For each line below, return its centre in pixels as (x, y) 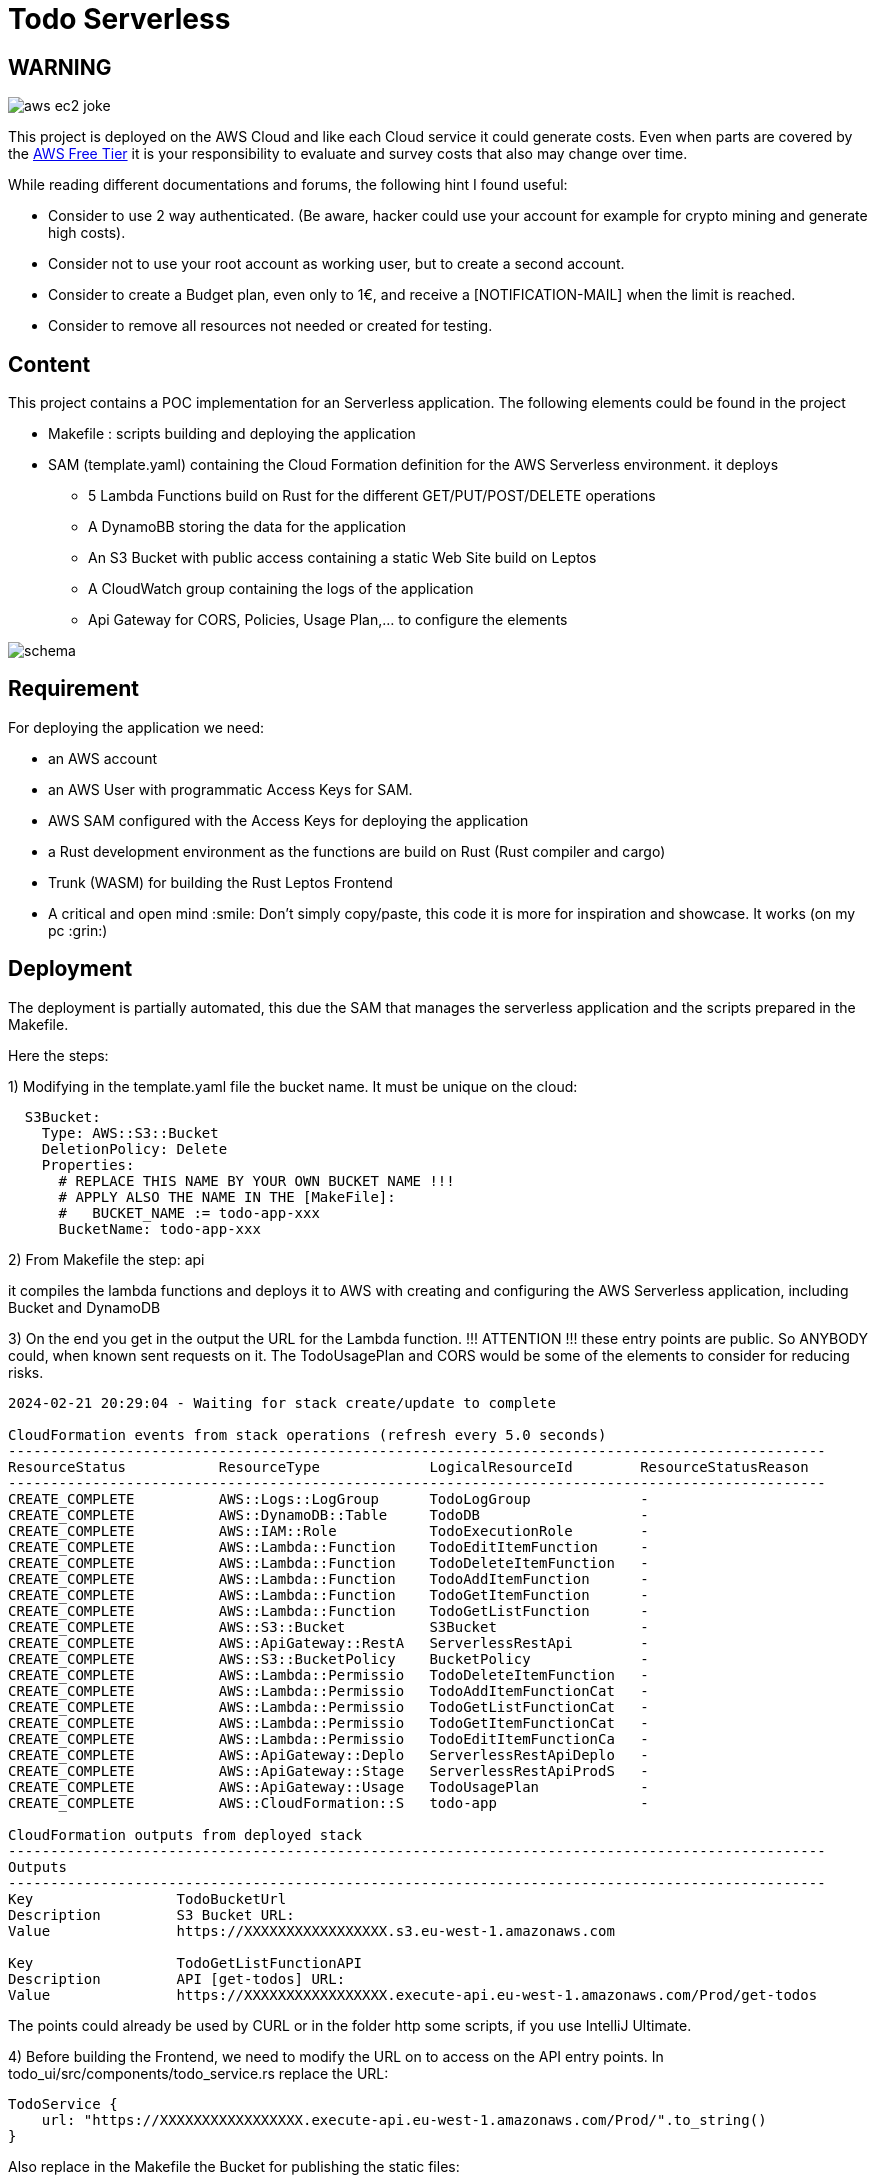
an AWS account (103, 758)
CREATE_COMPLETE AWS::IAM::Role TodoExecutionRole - (328, 1530)
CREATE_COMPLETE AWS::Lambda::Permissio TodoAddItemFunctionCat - (328, 1690)
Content (49, 364)
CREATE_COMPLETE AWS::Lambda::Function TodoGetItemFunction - (328, 1594)
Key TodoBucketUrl (147, 1898)
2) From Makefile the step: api (106, 1259)
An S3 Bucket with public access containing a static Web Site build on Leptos (342, 558)
